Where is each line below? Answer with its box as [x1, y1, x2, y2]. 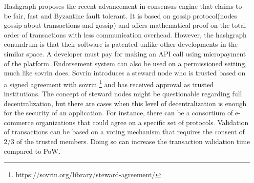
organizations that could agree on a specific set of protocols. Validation [36, 117, 249, 127]
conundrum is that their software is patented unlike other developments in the [4, 39, 238, 49]
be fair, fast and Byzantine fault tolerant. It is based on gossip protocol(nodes [4, 10, 237, 20]
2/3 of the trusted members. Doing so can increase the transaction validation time [4, 136, 250, 146]
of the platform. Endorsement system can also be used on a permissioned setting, [4, 58, 247, 68]
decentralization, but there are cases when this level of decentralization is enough [4, 98, 247, 108]
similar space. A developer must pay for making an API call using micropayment [4, 48, 246, 58]
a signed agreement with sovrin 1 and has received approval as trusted [4, 77, 214, 89]
